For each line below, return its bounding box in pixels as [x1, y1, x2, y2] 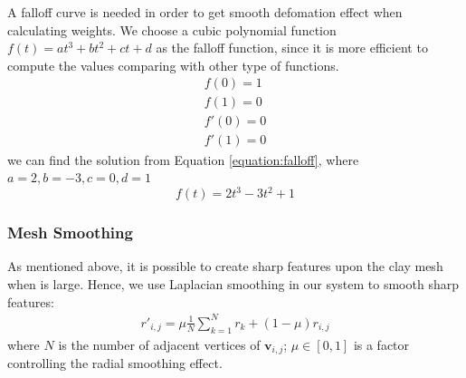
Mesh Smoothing [7, 221, 133, 244]
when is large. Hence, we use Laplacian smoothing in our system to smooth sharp [7, 275, 459, 293]
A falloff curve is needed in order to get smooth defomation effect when [7, 3, 403, 21]
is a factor [353, 334, 410, 354]
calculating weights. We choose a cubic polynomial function [7, 20, 337, 39]
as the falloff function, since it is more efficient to [156, 38, 428, 57]
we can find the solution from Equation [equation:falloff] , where [7, 150, 359, 169]
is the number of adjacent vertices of [58, 334, 261, 354]
